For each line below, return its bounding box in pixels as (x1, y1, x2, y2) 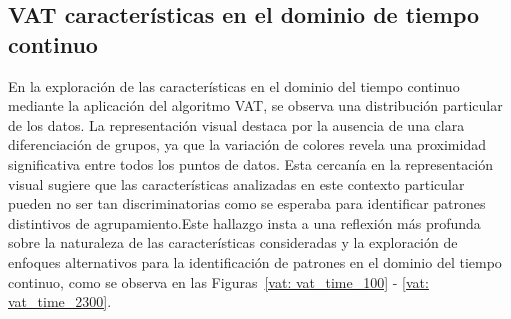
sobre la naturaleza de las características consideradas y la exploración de (8, 232, 458, 253)
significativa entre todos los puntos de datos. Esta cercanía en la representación (8, 153, 494, 174)
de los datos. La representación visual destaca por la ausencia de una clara (8, 114, 465, 135)
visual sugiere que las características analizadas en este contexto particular (8, 173, 465, 194)
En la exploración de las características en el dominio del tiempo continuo (8, 75, 460, 96)
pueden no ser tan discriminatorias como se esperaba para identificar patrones (8, 193, 486, 214)
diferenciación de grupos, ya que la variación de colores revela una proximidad (8, 134, 486, 155)
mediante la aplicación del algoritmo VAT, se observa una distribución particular (8, 95, 503, 116)
